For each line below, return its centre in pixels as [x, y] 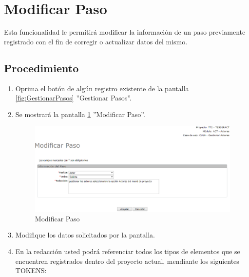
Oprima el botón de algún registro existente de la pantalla [102, 88]
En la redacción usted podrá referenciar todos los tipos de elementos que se [128, 251]
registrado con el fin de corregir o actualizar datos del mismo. [96, 41]
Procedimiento [41, 68]
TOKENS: [31, 270]
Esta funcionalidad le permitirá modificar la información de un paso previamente [125, 32]
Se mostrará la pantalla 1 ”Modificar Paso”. [80, 114]
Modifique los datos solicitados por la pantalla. [85, 235]
